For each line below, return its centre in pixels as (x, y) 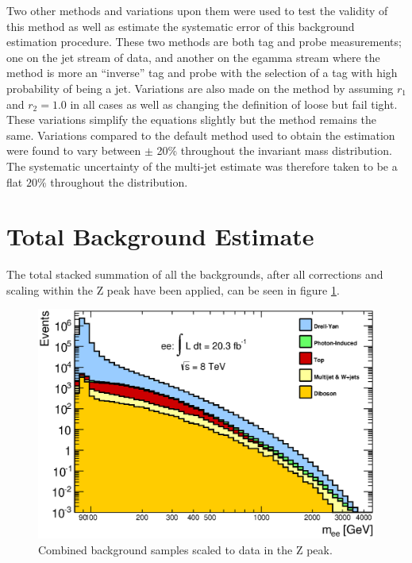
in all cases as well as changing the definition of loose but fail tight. (234, 104)
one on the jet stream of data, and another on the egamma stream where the (193, 57)
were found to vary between (74, 150)
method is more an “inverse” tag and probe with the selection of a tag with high (202, 73)
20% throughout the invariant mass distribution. (274, 150)
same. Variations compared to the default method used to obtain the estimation (201, 135)
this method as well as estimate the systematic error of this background (181, 26)
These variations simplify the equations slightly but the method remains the (192, 120)
